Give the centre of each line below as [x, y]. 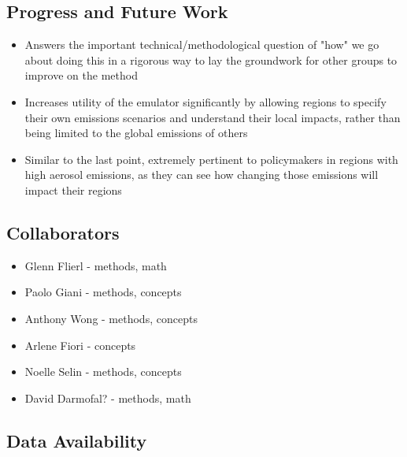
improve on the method [81, 75]
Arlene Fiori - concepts [80, 345]
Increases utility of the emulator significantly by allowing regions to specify [205, 101]
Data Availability [77, 440]
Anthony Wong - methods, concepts [111, 318]
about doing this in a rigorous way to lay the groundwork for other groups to [211, 59]
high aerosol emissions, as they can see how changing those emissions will [202, 175]
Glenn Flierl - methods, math [96, 265]
